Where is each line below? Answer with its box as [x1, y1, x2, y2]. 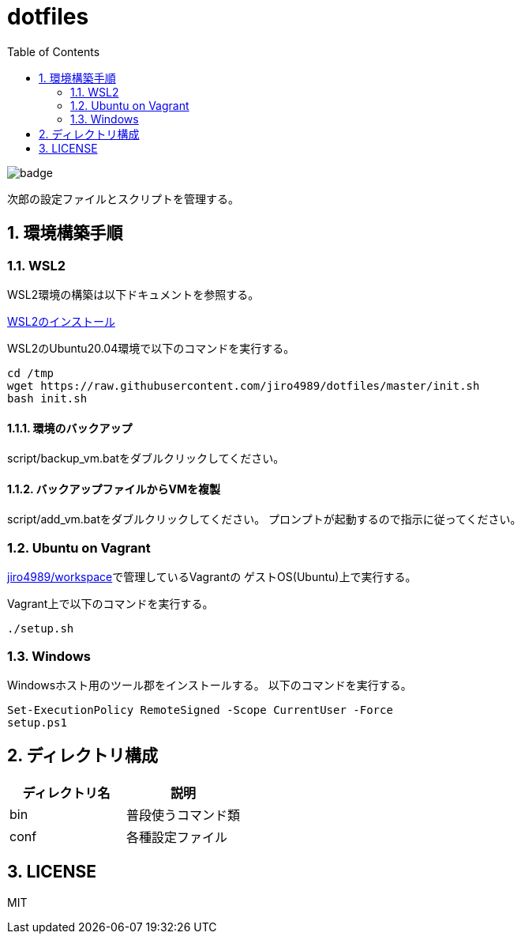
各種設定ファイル [126, 829, 228, 845]
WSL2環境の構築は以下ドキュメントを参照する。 [7, 287, 260, 301]
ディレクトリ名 [22, 784, 111, 801]
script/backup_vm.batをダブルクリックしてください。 [7, 451, 285, 466]
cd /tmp [7, 366, 54, 379]
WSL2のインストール [7, 314, 115, 328]
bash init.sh [7, 391, 88, 405]
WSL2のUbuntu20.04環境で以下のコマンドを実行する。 [7, 341, 295, 355]
